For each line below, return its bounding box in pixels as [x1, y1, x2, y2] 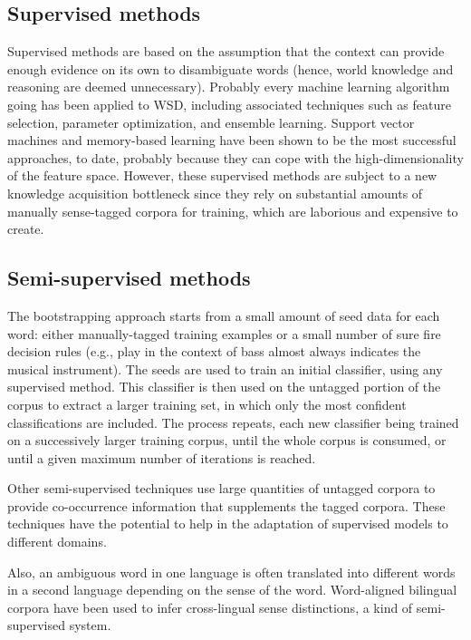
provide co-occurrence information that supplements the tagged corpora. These [7, 496, 446, 515]
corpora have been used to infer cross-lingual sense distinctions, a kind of [7, 597, 413, 616]
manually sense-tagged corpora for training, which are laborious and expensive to [7, 201, 458, 220]
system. [69, 616, 111, 635]
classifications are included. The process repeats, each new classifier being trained [7, 412, 459, 432]
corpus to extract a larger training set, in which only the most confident [7, 394, 407, 413]
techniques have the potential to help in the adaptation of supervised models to [7, 514, 448, 533]
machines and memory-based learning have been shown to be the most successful [7, 131, 457, 150]
